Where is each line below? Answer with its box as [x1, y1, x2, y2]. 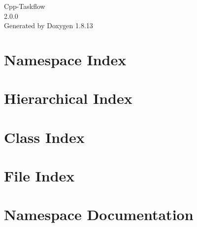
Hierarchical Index [4, 88, 132, 108]
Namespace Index [4, 49, 127, 69]
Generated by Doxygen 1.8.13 [4, 20, 93, 31]
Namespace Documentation [4, 204, 194, 225]
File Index [4, 166, 75, 186]
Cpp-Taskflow [4, 1, 45, 11]
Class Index [4, 127, 85, 147]
